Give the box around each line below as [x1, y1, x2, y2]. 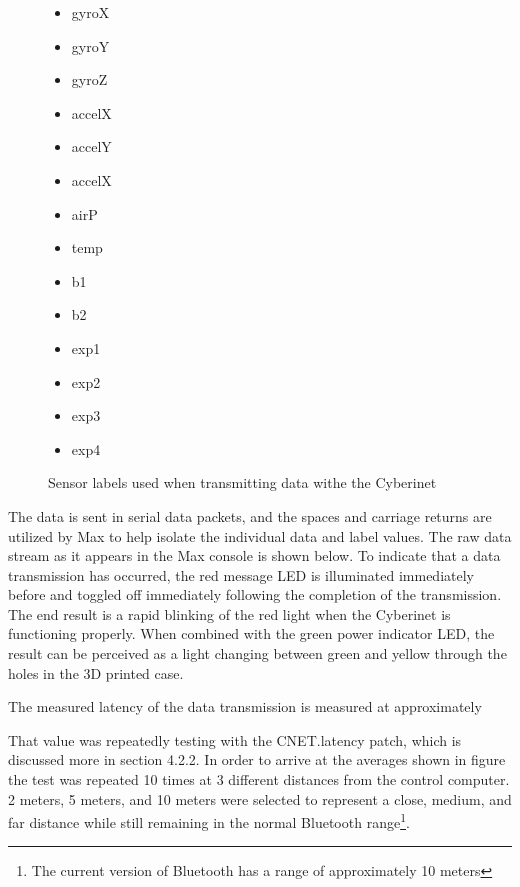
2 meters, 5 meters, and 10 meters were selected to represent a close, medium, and [8, 788, 512, 809]
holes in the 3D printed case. [8, 662, 184, 683]
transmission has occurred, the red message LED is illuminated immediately [8, 564, 474, 585]
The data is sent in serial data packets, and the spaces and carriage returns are [8, 505, 492, 526]
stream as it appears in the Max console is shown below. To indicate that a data [8, 545, 501, 566]
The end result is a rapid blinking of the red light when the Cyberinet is [8, 603, 451, 624]
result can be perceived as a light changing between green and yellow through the [8, 643, 507, 664]
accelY [71, 136, 112, 157]
